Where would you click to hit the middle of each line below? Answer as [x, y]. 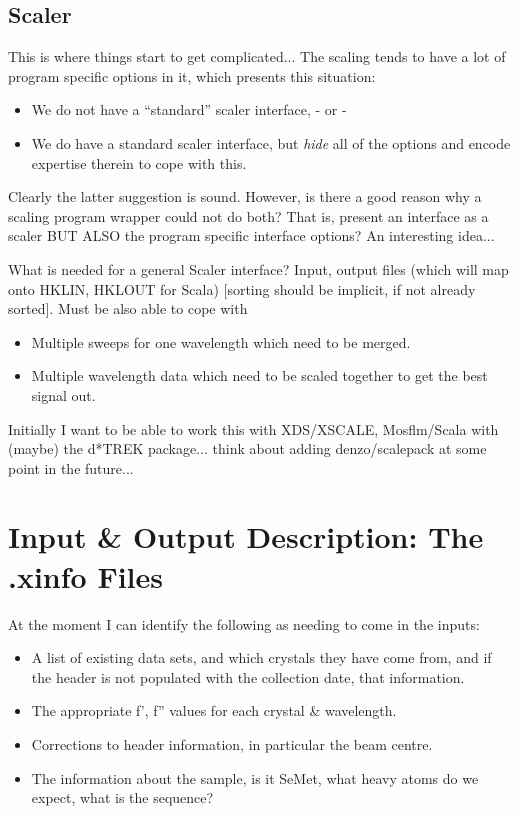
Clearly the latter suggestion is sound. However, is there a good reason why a [245, 196]
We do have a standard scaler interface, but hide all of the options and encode [271, 142]
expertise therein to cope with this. [139, 162]
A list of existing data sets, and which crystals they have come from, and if [261, 657]
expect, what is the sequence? [122, 797]
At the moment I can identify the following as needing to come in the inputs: [244, 623]
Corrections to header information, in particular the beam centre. [232, 743]
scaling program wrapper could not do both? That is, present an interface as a [248, 215]
